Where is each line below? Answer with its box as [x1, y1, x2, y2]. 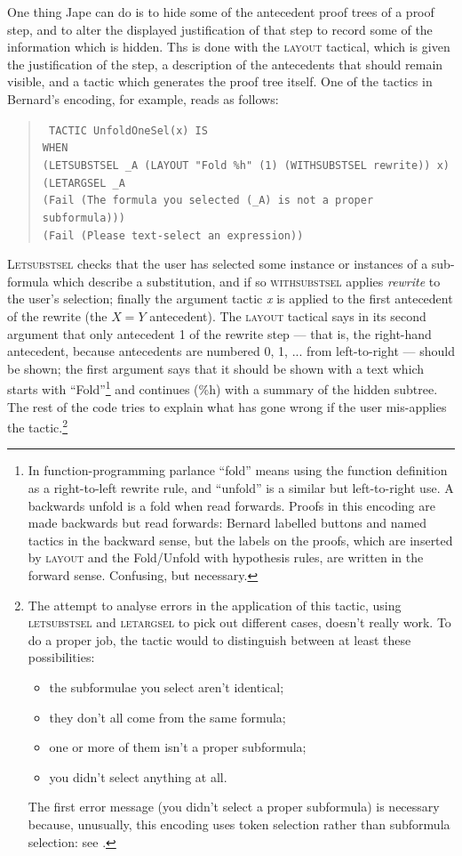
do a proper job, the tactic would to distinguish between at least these [28, 630, 411, 649]
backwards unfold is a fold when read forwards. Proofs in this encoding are [28, 496, 435, 514]
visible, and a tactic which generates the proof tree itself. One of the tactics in [7, 72, 433, 91]
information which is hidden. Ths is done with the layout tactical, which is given [7, 37, 450, 56]
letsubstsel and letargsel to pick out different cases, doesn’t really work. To [28, 613, 451, 632]
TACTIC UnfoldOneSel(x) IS [48, 124, 208, 137]
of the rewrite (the [7, 306, 108, 325]
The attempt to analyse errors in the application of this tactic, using [28, 595, 402, 614]
